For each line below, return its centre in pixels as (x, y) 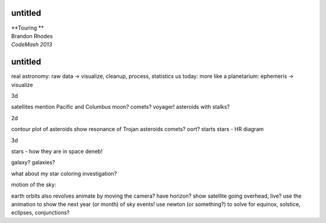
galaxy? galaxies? (33, 163)
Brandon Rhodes (32, 36)
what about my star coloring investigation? (64, 173)
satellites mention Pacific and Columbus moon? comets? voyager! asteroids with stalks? (120, 107)
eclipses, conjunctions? (40, 213)
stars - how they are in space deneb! (57, 151)
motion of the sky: (34, 185)
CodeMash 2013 (32, 45)
